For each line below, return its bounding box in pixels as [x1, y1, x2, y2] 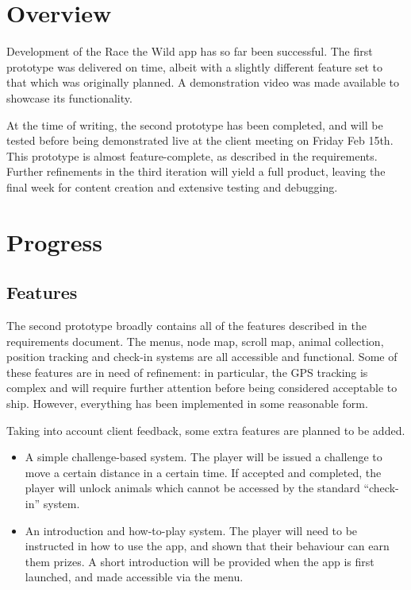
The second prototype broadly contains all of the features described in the [6, 317, 367, 334]
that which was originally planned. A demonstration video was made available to [6, 74, 399, 91]
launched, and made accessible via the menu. [25, 569, 244, 585]
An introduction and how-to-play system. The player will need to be [25, 522, 358, 538]
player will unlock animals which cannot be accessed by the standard [25, 479, 360, 496]
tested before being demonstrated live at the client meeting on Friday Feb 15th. [6, 132, 394, 149]
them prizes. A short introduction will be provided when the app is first [25, 553, 375, 569]
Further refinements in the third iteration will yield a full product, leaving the [6, 163, 386, 180]
